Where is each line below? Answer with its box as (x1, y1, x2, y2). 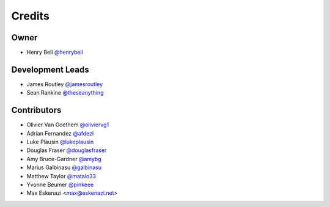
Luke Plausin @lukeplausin (26, 138, 94, 146)
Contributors (11, 105, 62, 115)
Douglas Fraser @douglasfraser (26, 147, 107, 154)
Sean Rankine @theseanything (26, 89, 104, 96)
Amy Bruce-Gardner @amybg (26, 155, 101, 162)
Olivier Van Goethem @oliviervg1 (26, 121, 109, 128)
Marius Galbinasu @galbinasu (26, 164, 102, 171)
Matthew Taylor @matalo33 (26, 172, 97, 180)
